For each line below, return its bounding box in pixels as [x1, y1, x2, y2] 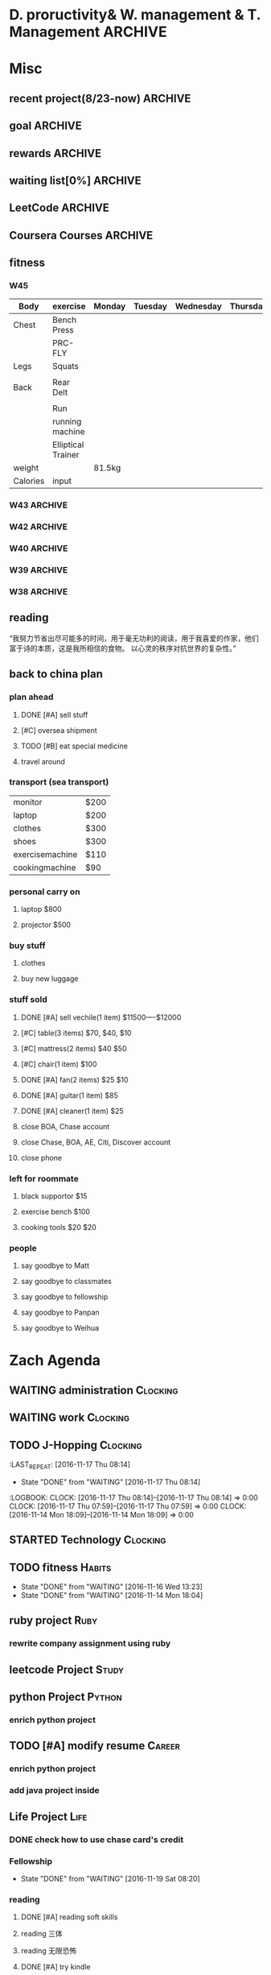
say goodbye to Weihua [20, 1323, 100, 1333]
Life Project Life [9, 1810, 88, 1824]
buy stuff [9, 940, 46, 951]
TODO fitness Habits [9, 1560, 112, 1574]
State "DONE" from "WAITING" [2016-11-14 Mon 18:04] [20, 1591, 203, 1600]
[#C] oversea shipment [20, 725, 97, 735]
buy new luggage [20, 974, 79, 983]
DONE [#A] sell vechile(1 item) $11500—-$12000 [20, 1012, 182, 1022]
